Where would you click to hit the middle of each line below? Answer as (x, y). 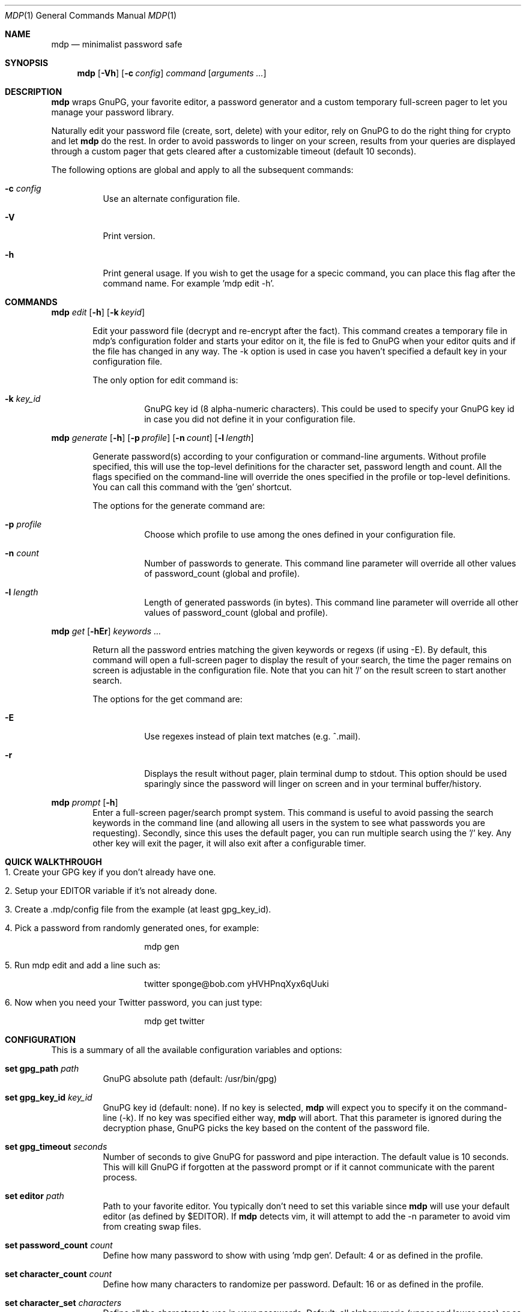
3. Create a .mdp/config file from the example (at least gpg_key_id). (138, 909)
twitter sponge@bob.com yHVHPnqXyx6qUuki (237, 984)
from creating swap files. (152, 1226)
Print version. (129, 236)
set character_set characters (63, 1303)
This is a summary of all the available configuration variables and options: (197, 1050)
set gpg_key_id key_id (49, 1097)
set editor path (35, 1196)
